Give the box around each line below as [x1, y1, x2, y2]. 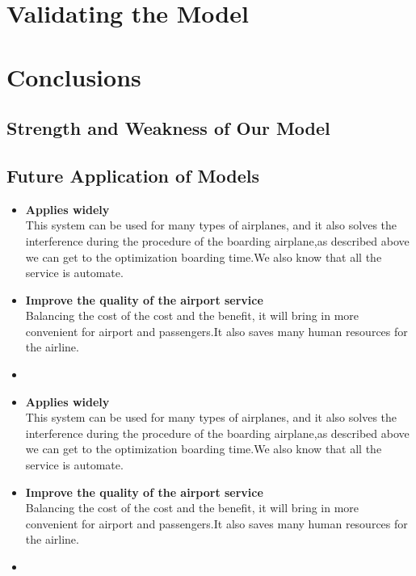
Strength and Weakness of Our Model [6, 116, 330, 141]
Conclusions [6, 60, 141, 93]
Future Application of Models [6, 162, 259, 187]
